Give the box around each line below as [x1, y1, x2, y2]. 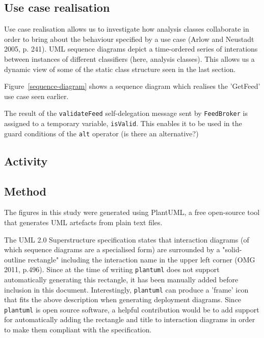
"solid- [222, 244, 242, 255]
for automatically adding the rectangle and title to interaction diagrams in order [4, 314, 255, 325]
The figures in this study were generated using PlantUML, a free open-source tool [4, 207, 260, 218]
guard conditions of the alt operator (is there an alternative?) [4, 128, 199, 138]
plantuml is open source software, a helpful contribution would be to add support [4, 304, 259, 315]
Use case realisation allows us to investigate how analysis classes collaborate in [4, 23, 249, 34]
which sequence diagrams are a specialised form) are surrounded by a [4, 244, 220, 255]
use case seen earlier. [4, 90, 69, 101]
